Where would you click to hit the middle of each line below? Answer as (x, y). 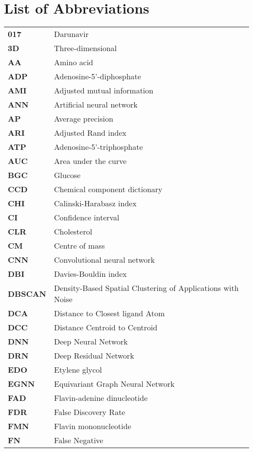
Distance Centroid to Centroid (106, 327)
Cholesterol (73, 232)
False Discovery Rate (90, 412)
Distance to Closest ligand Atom (109, 313)
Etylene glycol (78, 370)
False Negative (79, 440)
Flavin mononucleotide (93, 426)
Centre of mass (80, 246)
